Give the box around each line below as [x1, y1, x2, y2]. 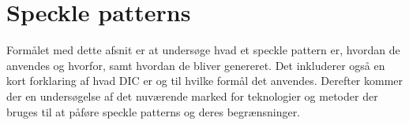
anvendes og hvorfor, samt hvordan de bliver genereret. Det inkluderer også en [6, 57, 385, 73]
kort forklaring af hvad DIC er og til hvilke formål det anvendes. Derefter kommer [6, 72, 403, 89]
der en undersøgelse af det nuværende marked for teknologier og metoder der [6, 87, 378, 104]
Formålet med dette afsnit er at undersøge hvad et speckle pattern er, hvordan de [6, 42, 400, 58]
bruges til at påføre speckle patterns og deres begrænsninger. [6, 103, 301, 119]
